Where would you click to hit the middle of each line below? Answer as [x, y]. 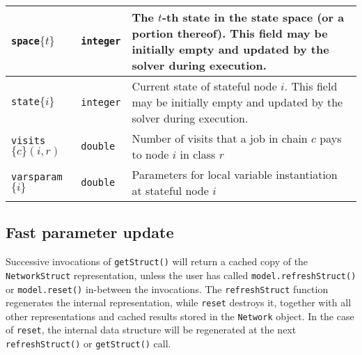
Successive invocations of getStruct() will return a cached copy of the [157, 261]
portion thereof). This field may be [230, 33]
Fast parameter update [90, 232]
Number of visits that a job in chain [220, 138]
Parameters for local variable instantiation [235, 174]
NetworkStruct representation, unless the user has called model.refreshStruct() [181, 275]
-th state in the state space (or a [253, 17]
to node [150, 154]
